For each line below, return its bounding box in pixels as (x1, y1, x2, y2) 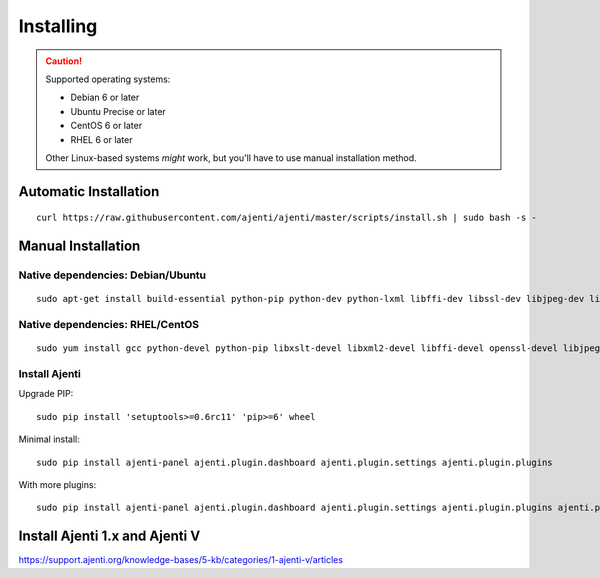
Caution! (45, 55, 83, 67)
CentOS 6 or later (70, 120, 143, 132)
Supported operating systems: (45, 73, 171, 85)
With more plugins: (18, 478, 97, 490)
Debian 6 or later (70, 91, 140, 104)
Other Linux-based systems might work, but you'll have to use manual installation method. (45, 151, 417, 164)
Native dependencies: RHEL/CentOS (18, 318, 200, 332)
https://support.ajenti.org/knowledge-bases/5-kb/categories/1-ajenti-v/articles (18, 554, 344, 566)
